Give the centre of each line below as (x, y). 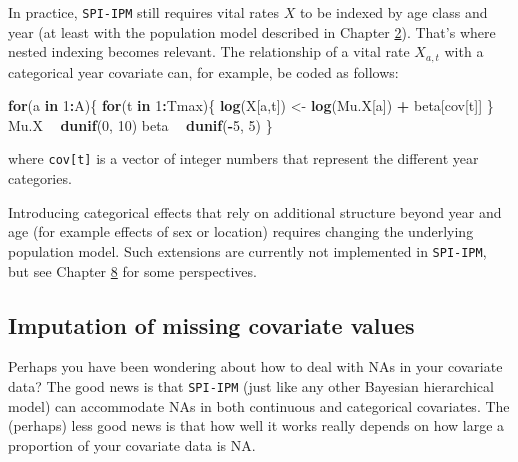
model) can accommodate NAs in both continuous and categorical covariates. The (259, 405)
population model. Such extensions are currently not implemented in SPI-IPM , (247, 250)
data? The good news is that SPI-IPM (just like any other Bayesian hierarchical (251, 385)
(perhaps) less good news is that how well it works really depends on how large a (256, 425)
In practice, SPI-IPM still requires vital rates (144, 12)
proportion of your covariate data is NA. (132, 444)
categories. (40, 178)
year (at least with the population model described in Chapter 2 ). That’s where (252, 31)
